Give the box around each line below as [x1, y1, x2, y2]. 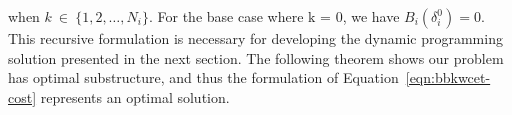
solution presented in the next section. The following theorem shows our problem [8, 47, 504, 68]
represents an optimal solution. [40, 86, 230, 107]
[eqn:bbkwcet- [405, 67, 491, 88]
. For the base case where [148, 6, 304, 26]
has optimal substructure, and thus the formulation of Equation [8, 67, 399, 88]
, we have [342, 6, 400, 26]
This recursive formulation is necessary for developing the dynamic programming [8, 28, 503, 48]
